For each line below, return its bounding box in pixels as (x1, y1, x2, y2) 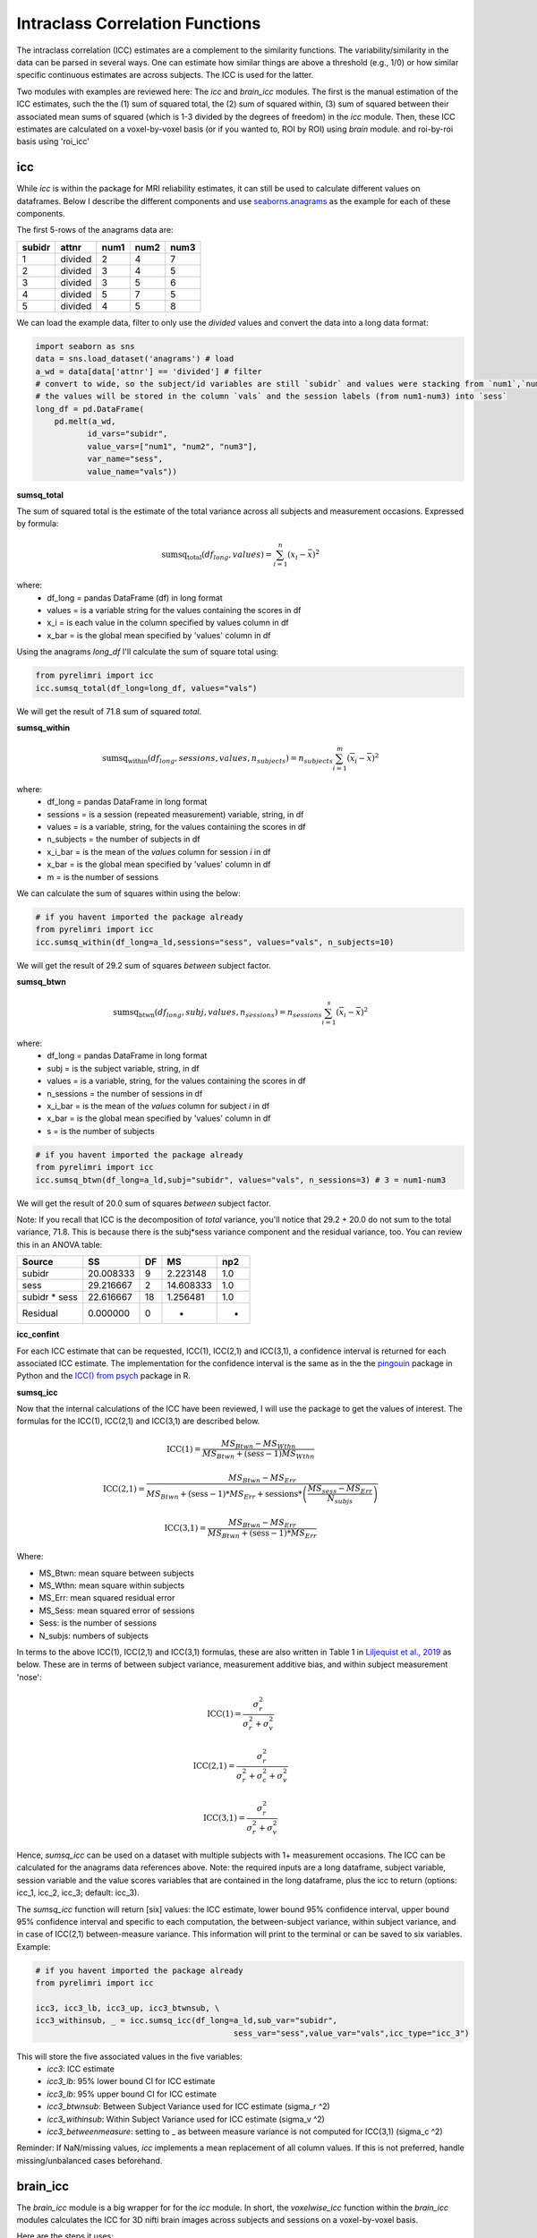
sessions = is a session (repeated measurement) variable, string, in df (47, 808, 304, 819)
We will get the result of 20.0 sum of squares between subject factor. (16, 1198, 272, 1209)
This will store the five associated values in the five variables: (16, 2051, 243, 2062)
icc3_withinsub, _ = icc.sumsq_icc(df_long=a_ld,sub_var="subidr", (35, 2015, 338, 2026)
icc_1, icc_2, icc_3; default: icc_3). (16, 1887, 141, 1898)
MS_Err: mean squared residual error (38, 1593, 175, 1603)
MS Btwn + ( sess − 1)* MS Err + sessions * (146, 1489, 303, 1501)
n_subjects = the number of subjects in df (47, 833, 200, 845)
